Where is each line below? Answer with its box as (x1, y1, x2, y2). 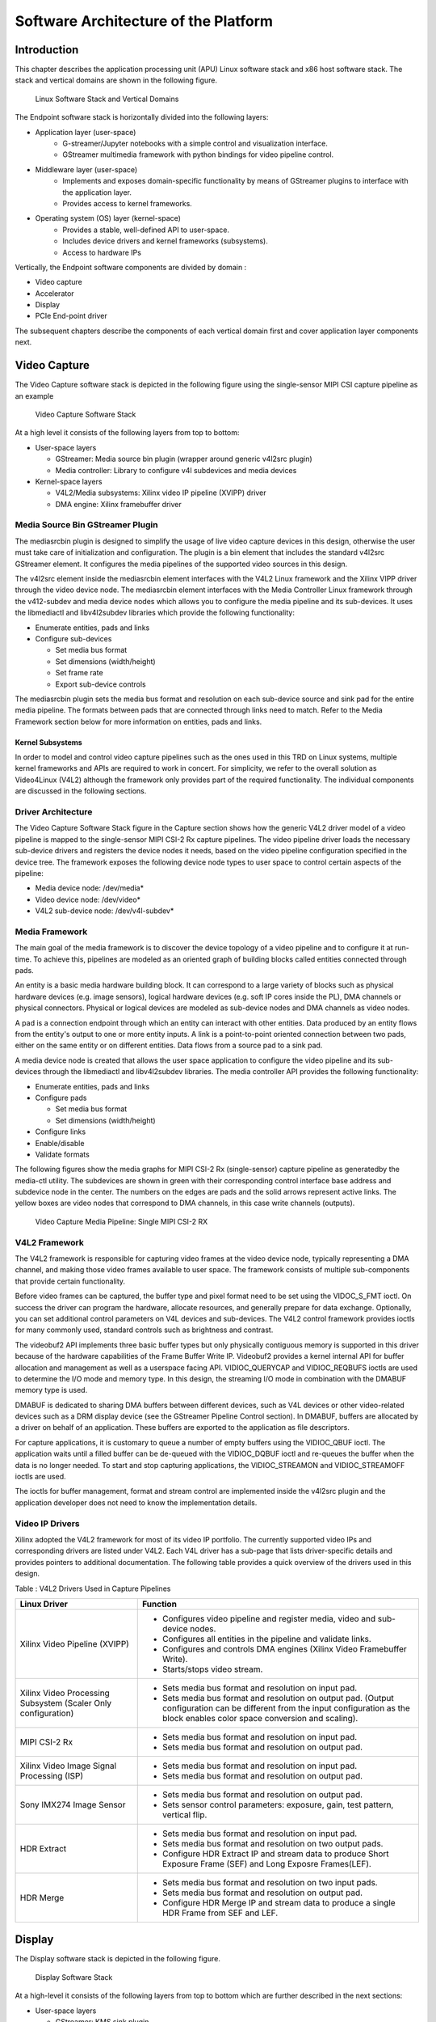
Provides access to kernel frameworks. (62, 198, 193, 208)
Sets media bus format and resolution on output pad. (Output (161, 1692, 395, 1703)
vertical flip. (161, 1808, 208, 1820)
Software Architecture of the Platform (15, 12, 274, 30)
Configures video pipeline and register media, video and (161, 1613, 376, 1624)
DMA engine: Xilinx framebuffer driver (55, 499, 182, 509)
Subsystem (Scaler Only (19, 1697, 112, 1708)
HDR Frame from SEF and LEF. (161, 1907, 279, 1918)
